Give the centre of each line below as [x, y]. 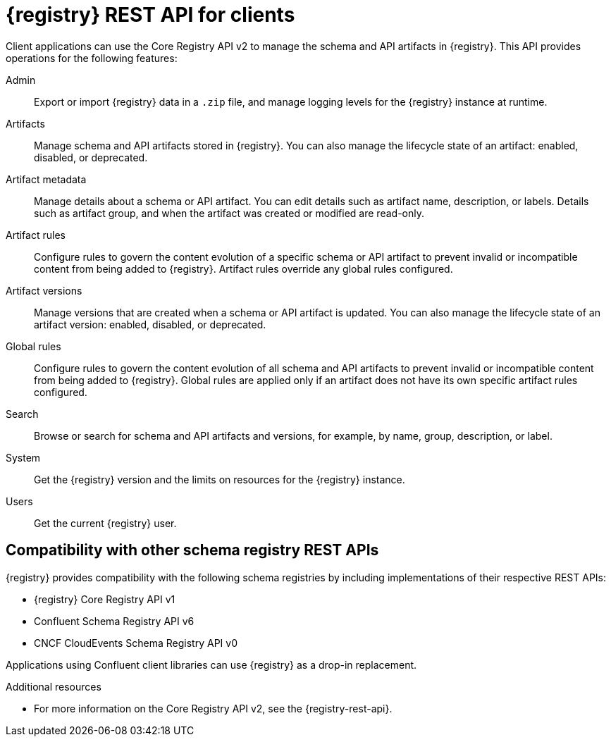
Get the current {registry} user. [105, 523]
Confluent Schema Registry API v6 [114, 621]
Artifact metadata [46, 179]
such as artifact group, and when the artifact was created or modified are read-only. [229, 213]
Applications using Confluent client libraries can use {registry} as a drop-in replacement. [211, 664]
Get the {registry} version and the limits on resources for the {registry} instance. [220, 479]
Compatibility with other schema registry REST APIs [192, 550]
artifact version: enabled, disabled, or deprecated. [150, 324]
